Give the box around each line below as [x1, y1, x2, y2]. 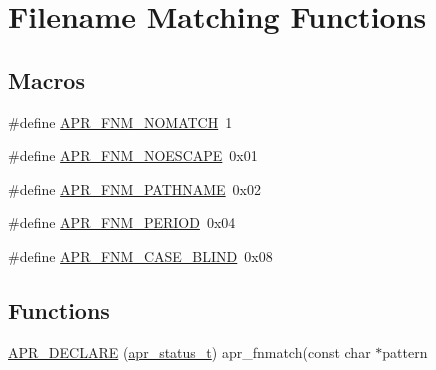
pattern [382, 341, 428, 362]
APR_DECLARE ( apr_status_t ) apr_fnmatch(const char [8, 341, 371, 362]
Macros [8, 64, 85, 95]
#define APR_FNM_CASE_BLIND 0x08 [8, 245, 273, 266]
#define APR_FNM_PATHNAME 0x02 [8, 178, 262, 199]
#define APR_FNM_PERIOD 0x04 [8, 212, 236, 233]
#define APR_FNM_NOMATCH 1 [8, 111, 233, 132]
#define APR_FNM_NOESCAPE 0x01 [8, 145, 258, 166]
